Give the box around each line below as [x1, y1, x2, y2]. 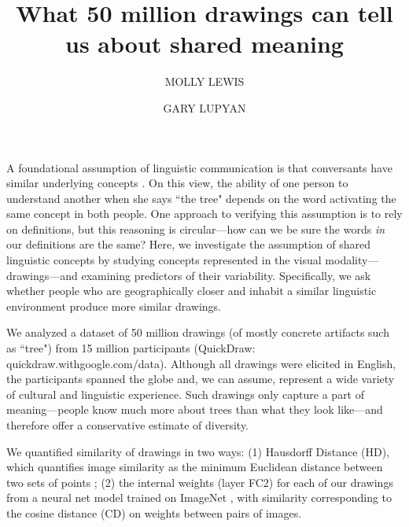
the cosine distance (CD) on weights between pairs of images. [6, 504, 302, 521]
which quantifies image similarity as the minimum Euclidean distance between [6, 459, 383, 475]
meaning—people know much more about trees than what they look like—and [6, 401, 383, 418]
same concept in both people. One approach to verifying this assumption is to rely [6, 205, 403, 222]
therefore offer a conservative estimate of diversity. [6, 417, 249, 433]
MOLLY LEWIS [164, 73, 245, 90]
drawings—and [6, 267, 78, 283]
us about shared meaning [65, 28, 344, 60]
